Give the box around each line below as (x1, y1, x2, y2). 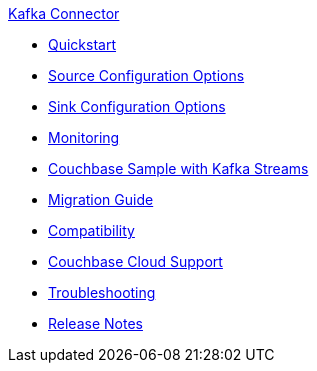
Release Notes (48, 315, 143, 332)
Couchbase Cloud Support (48, 253, 223, 270)
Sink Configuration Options (48, 98, 226, 115)
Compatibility (48, 222, 135, 239)
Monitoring (48, 129, 120, 146)
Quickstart (48, 36, 117, 53)
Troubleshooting (48, 284, 156, 301)
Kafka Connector (8, 5, 120, 22)
